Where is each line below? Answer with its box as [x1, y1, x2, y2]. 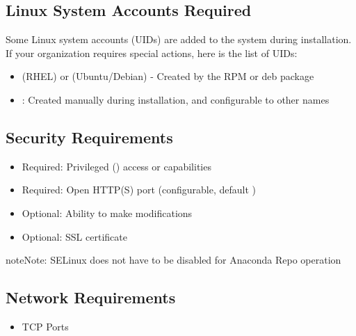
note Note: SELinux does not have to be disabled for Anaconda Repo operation [6, 253, 341, 267]
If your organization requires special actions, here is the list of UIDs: [6, 45, 298, 60]
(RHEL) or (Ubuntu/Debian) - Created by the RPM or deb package [22, 69, 314, 83]
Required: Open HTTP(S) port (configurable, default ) [22, 182, 256, 197]
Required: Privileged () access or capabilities [22, 159, 211, 173]
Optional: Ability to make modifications [22, 205, 193, 220]
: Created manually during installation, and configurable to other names [22, 92, 330, 106]
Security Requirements [6, 126, 173, 147]
